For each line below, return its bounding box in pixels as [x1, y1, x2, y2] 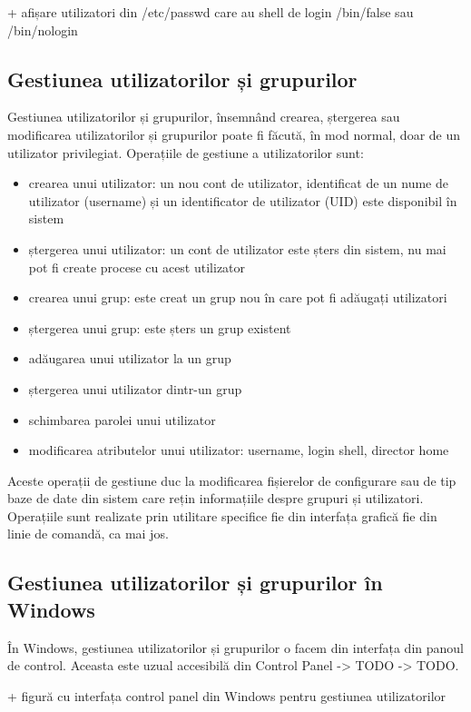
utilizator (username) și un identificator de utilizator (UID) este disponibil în [28, 191, 457, 210]
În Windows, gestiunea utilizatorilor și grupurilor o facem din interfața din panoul [7, 638, 464, 657]
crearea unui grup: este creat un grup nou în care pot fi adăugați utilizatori [28, 288, 447, 307]
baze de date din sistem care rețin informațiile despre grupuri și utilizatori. [7, 489, 424, 508]
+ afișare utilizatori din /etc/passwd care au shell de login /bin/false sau [7, 3, 414, 21]
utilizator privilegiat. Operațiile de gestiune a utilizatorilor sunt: [7, 143, 364, 162]
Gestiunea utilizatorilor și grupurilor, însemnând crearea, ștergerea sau [7, 107, 400, 126]
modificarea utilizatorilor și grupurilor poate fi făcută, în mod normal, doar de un [7, 124, 461, 143]
